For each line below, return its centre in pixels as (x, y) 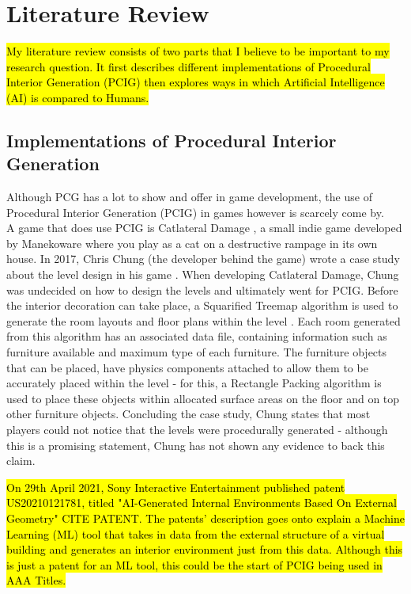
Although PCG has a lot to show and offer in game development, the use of (189, 197)
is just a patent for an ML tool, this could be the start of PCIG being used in (194, 564)
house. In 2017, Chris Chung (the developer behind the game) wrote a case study (203, 259)
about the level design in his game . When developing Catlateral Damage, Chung (203, 274)
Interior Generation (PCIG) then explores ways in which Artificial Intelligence (196, 82)
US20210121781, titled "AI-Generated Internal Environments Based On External (202, 503)
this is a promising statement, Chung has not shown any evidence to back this (196, 445)
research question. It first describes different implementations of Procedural (189, 66)
